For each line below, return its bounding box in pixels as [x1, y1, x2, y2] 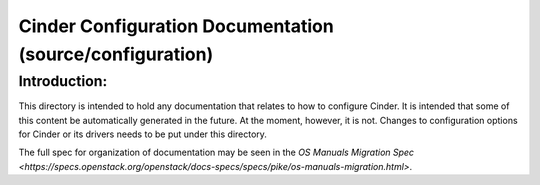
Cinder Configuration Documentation [18, 15, 334, 37]
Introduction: [18, 72, 108, 90]
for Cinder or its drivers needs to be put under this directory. [18, 128, 267, 140]
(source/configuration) [18, 43, 214, 65]
